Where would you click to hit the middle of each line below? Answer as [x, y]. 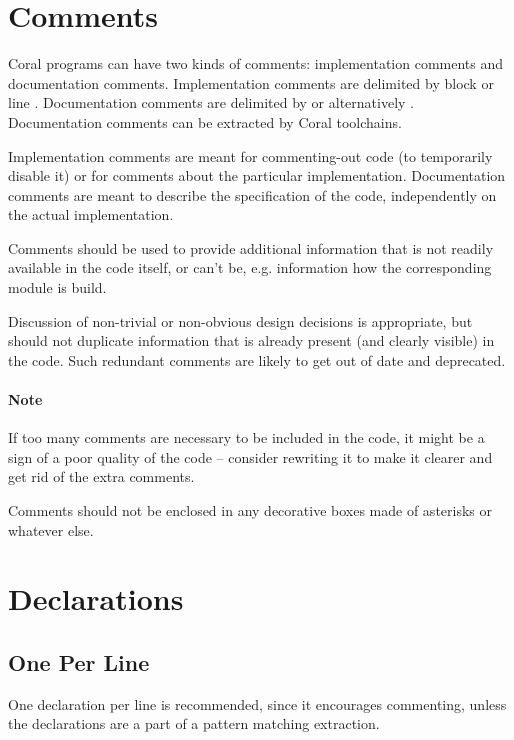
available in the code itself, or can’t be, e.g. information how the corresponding [250, 267]
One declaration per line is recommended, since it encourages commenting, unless [257, 703]
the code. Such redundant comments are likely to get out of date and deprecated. [257, 359]
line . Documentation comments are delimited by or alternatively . [211, 102]
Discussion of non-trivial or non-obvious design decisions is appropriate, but [240, 320]
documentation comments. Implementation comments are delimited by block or [251, 82]
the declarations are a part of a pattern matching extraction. [194, 723]
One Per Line [79, 661]
